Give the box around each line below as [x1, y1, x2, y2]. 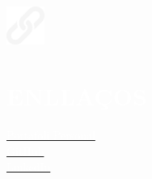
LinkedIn [6, 158, 51, 175]
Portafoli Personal [6, 126, 95, 143]
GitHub [6, 142, 44, 159]
